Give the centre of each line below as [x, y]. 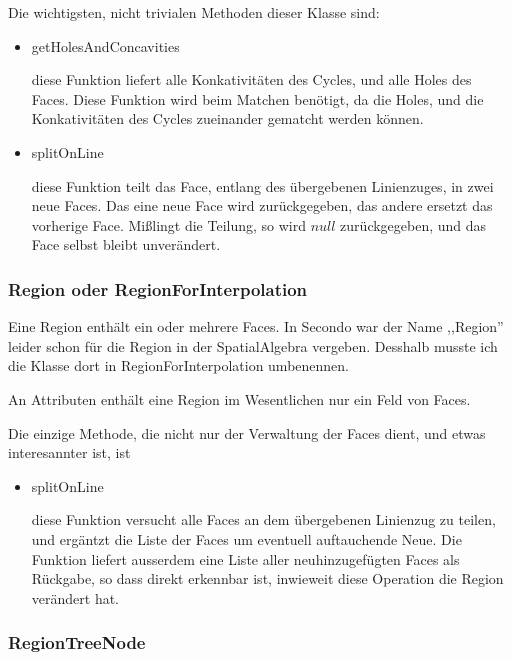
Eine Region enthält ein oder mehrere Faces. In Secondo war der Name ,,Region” [256, 326]
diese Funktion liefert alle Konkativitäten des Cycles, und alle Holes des [251, 79]
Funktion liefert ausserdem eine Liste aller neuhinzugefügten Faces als [245, 558]
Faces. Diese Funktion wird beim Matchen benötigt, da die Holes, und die [257, 98]
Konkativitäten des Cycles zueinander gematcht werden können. [227, 118]
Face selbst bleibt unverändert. [126, 244]
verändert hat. [75, 597]
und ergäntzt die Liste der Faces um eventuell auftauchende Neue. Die [246, 538]
